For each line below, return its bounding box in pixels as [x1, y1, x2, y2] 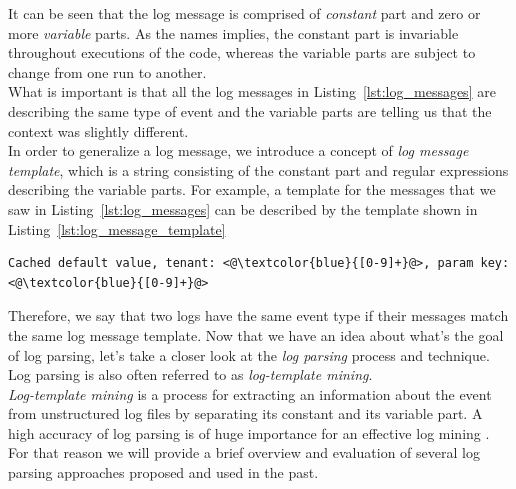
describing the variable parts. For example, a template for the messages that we [8, 179, 496, 200]
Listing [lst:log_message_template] [8, 218, 226, 239]
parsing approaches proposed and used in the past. [8, 462, 319, 483]
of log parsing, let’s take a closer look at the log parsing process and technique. [8, 344, 490, 365]
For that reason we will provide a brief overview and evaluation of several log [8, 442, 480, 463]
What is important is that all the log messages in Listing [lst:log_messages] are [8, 81, 496, 102]
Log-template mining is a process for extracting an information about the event [8, 383, 492, 404]
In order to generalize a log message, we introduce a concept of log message [8, 140, 469, 161]
